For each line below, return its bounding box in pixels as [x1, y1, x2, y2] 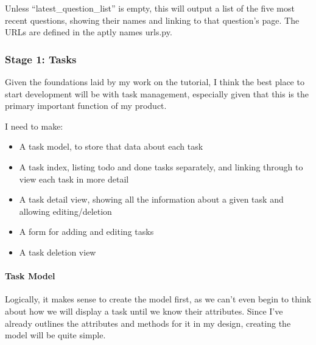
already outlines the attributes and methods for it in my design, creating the [5, 316, 291, 329]
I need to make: [5, 119, 63, 132]
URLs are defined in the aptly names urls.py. [5, 26, 172, 38]
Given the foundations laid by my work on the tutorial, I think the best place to [5, 75, 304, 88]
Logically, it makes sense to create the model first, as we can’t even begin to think [5, 293, 312, 305]
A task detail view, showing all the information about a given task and [19, 193, 284, 206]
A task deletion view [19, 245, 96, 258]
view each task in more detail [19, 172, 129, 185]
